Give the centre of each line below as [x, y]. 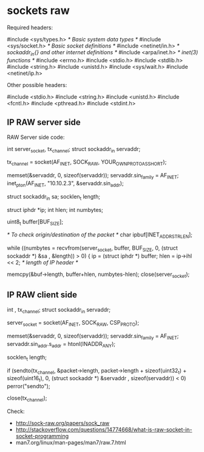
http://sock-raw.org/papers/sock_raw [63, 423]
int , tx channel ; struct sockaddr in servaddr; [59, 310]
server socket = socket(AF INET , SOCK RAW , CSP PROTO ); [73, 323]
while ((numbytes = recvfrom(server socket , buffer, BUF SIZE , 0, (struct [92, 249]
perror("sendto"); [29, 386]
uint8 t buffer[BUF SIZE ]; [35, 222]
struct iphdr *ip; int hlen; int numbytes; [55, 210]
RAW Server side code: [36, 137]
